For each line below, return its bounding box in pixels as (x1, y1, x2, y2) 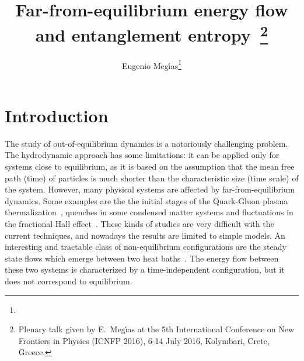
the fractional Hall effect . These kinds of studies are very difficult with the (5, 217, 274, 229)
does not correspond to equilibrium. (5, 274, 132, 287)
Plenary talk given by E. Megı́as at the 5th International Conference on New (18, 323, 295, 335)
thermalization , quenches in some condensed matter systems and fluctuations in (5, 206, 293, 218)
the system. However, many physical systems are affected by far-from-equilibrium (5, 183, 295, 195)
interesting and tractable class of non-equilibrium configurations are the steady (5, 240, 286, 253)
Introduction (5, 103, 109, 127)
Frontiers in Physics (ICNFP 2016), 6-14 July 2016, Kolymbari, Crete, (18, 334, 270, 346)
